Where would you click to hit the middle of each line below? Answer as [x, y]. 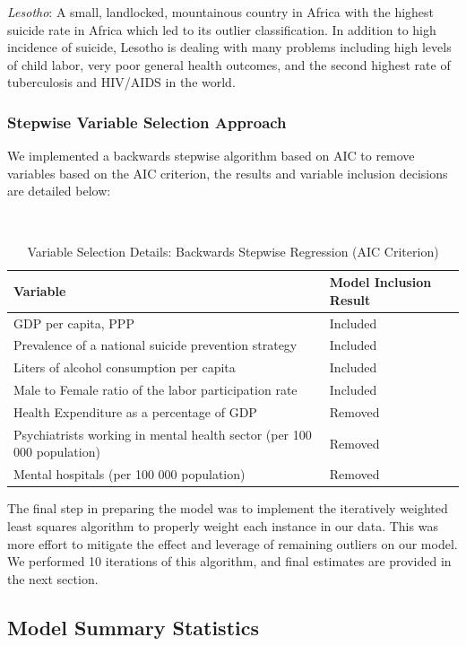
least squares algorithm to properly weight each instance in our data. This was [223, 525]
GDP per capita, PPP [74, 323]
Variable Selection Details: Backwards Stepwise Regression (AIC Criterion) [233, 251]
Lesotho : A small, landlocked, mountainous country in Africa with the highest [221, 12]
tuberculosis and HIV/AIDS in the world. [121, 82]
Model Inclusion [380, 282]
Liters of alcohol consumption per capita [125, 367]
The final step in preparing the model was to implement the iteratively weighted [228, 508]
